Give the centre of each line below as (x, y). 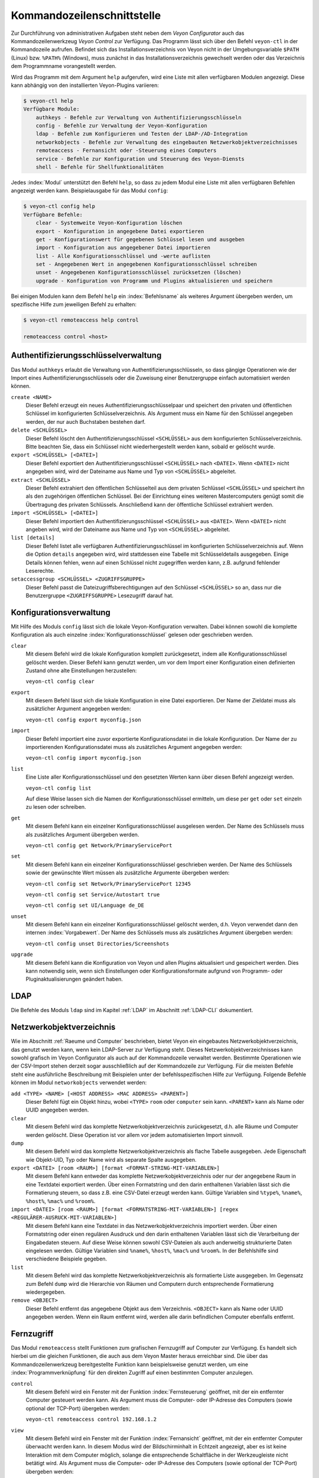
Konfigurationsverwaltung (61, 612)
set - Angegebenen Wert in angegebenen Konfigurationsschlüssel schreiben (146, 264)
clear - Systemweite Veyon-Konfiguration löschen (109, 223)
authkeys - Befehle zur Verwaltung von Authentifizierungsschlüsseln (139, 117)
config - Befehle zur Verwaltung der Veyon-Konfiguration (121, 126)
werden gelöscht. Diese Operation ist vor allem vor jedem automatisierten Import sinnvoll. (134, 1135)
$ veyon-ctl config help (59, 206)
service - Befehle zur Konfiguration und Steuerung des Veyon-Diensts (140, 159)
